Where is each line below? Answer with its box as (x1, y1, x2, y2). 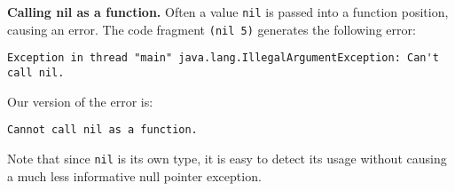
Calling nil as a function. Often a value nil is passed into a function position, (7, 3, 449, 20)
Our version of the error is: (7, 92, 153, 110)
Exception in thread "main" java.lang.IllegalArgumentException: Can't (7, 52, 439, 65)
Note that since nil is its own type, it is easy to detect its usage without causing (7, 148, 447, 167)
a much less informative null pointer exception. (7, 166, 262, 185)
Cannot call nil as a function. (7, 123, 198, 137)
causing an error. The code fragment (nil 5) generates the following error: (7, 20, 416, 38)
